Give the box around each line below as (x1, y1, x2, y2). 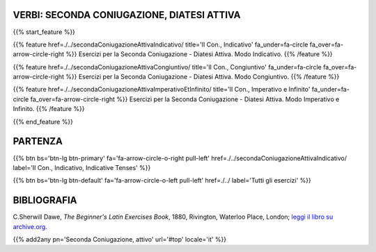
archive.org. (13, 222, 48, 230)
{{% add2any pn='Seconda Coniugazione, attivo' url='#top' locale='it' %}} (13, 235, 227, 244)
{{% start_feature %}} (13, 28, 76, 36)
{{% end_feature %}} (13, 117, 73, 126)
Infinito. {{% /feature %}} (13, 105, 85, 113)
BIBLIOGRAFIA (13, 194, 77, 206)
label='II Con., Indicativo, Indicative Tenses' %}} (13, 163, 151, 171)
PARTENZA (13, 135, 63, 147)
